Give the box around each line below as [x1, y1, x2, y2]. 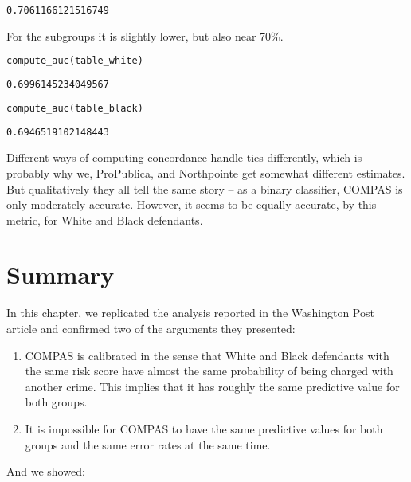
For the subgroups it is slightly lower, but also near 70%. [6, 27, 284, 44]
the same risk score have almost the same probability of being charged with [25, 362, 393, 379]
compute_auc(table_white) [6, 55, 143, 67]
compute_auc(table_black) [6, 102, 143, 114]
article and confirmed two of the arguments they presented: [6, 320, 296, 336]
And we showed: [6, 463, 85, 480]
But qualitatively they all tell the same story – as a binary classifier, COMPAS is [6, 180, 403, 197]
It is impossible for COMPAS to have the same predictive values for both [25, 420, 383, 437]
